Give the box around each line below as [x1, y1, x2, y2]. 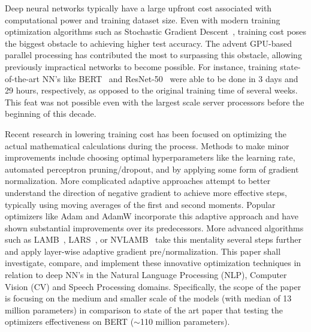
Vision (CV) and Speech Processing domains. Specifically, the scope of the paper [5, 280, 301, 292]
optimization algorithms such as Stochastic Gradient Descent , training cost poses [5, 25, 307, 38]
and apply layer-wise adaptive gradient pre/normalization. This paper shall [5, 245, 281, 257]
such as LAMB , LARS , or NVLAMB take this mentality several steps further [5, 233, 301, 246]
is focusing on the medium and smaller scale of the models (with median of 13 [5, 292, 292, 304]
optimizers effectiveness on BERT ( [5, 315, 134, 328]
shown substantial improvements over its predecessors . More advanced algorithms [5, 221, 304, 234]
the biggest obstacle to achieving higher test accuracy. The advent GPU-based [5, 37, 292, 49]
